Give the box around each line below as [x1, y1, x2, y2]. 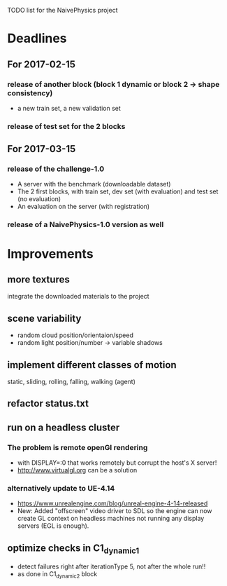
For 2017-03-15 [7, 143, 76, 155]
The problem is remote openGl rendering [7, 442, 148, 452]
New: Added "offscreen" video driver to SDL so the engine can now [17, 507, 212, 515]
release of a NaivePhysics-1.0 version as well [7, 220, 164, 230]
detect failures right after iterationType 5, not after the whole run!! [17, 562, 206, 571]
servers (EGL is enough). [17, 522, 89, 530]
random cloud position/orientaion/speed [17, 331, 134, 339]
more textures [7, 273, 70, 285]
